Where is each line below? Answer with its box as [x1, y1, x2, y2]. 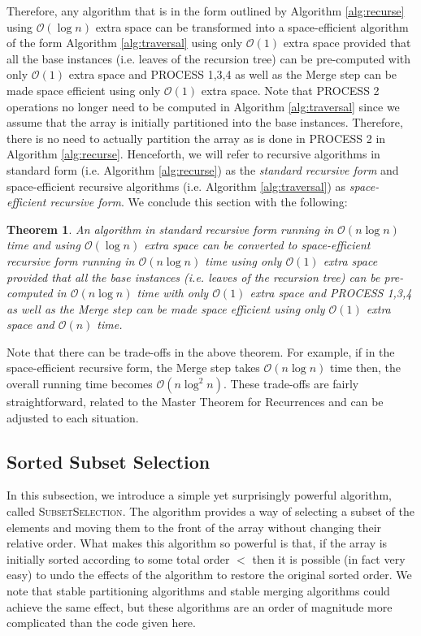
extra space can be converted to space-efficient [144, 236, 371, 253]
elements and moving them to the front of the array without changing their [7, 518, 382, 535]
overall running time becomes [7, 375, 153, 392]
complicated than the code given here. [7, 614, 196, 631]
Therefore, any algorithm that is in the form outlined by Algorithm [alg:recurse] [7, 2, 405, 19]
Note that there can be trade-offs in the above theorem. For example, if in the [7, 343, 395, 360]
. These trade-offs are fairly [223, 375, 359, 392]
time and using [7, 236, 80, 253]
